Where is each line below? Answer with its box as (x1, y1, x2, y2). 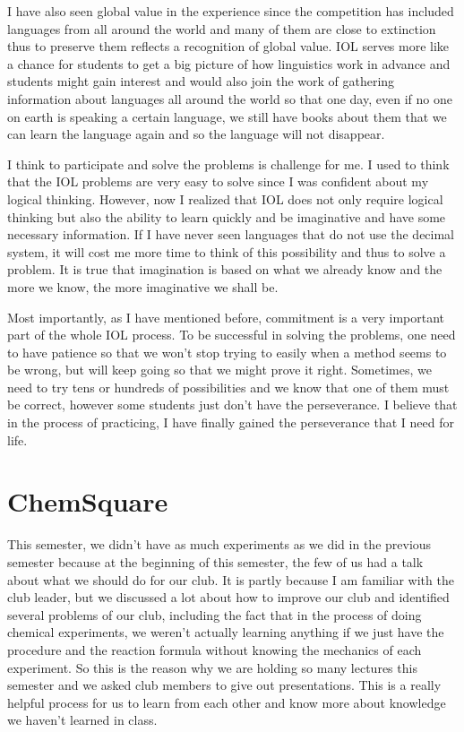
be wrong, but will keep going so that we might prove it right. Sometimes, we (7, 360, 432, 379)
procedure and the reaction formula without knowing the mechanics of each (7, 640, 422, 659)
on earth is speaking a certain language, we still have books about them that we (7, 107, 447, 125)
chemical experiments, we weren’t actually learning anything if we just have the (7, 623, 444, 642)
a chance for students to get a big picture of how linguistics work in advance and (7, 54, 451, 73)
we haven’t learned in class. (7, 710, 158, 729)
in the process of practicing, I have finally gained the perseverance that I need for (7, 413, 454, 432)
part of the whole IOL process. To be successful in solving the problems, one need (7, 325, 456, 344)
